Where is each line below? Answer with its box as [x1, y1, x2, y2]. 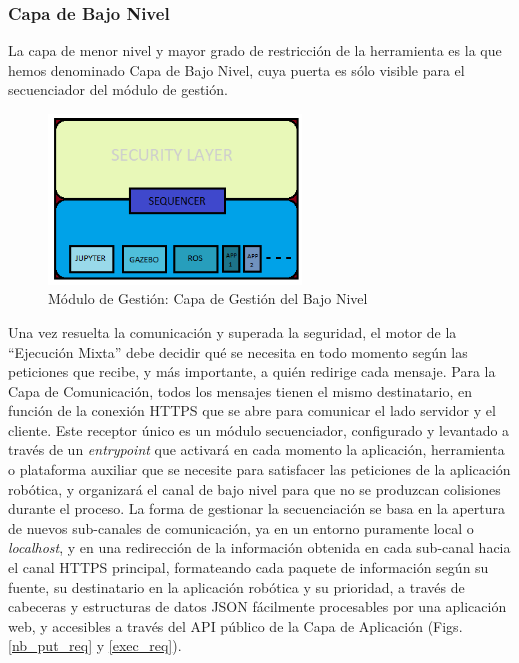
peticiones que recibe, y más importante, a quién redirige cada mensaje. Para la [8, 361, 496, 382]
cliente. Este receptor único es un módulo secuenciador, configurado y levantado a [8, 419, 510, 440]
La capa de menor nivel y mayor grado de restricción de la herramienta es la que [8, 40, 502, 61]
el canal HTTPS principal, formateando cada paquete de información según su [8, 557, 489, 578]
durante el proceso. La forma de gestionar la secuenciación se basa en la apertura [8, 498, 505, 519]
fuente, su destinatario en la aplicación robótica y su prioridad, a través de [8, 576, 465, 597]
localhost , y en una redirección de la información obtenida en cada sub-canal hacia [8, 537, 511, 558]
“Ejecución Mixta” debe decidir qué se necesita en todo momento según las [8, 341, 468, 362]
